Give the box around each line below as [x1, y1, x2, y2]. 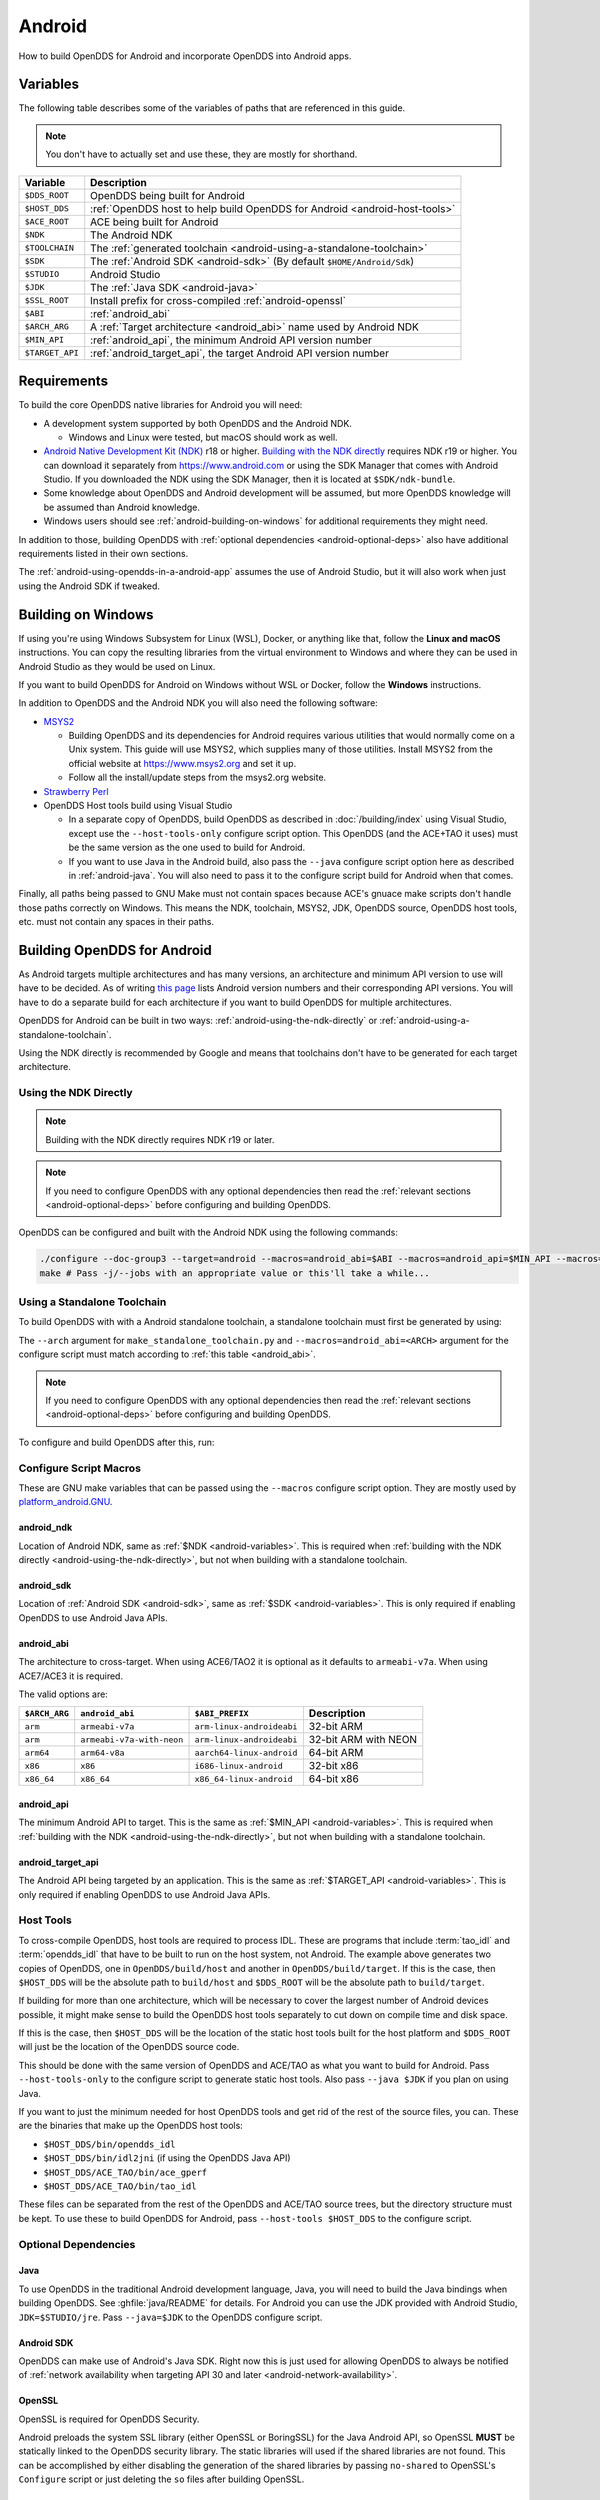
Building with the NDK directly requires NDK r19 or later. [45, 1133, 275, 1145]
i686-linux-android [194, 1760, 284, 1771]
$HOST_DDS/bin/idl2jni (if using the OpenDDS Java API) [43, 2152, 291, 2164]
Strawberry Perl [43, 785, 109, 797]
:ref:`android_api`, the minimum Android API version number [90, 333, 372, 347]
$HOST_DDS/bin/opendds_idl [43, 2138, 176, 2150]
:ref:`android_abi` [90, 306, 171, 320]
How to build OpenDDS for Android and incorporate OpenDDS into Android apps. [18, 50, 352, 62]
